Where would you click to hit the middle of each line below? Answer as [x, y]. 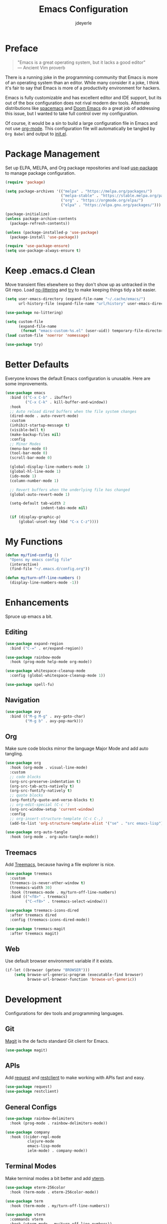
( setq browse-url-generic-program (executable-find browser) [79, 975]
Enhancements [37, 603]
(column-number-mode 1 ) [34, 481]
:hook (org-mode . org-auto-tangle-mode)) [54, 837]
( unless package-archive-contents [41, 219]
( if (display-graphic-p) [35, 517]
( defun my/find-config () [32, 555]
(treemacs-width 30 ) [31, 888]
